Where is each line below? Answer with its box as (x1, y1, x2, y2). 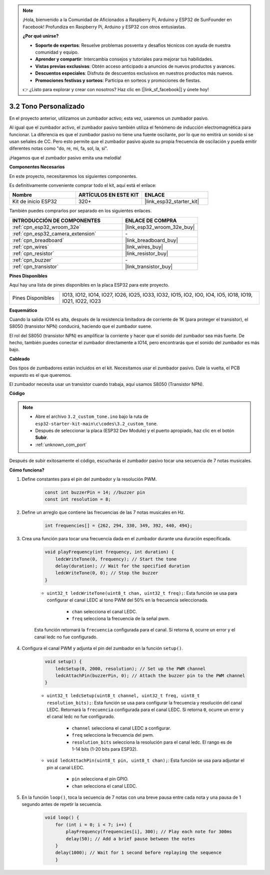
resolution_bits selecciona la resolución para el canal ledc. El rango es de (71, 739, 232, 745)
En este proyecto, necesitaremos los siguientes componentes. (9, 173, 137, 179)
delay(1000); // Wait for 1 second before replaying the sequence (55, 850, 222, 855)
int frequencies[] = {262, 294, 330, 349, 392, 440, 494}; (44, 523, 192, 529)
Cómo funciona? (9, 467, 44, 473)
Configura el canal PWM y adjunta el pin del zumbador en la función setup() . (21, 645, 183, 651)
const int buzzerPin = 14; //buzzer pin (44, 489, 145, 495)
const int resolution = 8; (44, 497, 111, 502)
